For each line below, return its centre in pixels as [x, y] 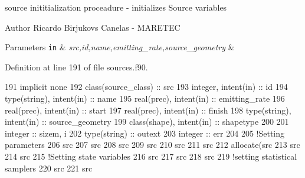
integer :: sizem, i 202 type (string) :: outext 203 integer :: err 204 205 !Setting [145, 133]
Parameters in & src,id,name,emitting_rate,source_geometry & [120, 47]
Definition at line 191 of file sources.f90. [76, 67]
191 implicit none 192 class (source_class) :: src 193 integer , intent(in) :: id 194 [146, 87]
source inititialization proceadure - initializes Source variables [116, 7]
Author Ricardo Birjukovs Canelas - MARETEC [93, 27]
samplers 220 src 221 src [49, 168]
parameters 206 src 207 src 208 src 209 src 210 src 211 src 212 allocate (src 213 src [152, 145]
